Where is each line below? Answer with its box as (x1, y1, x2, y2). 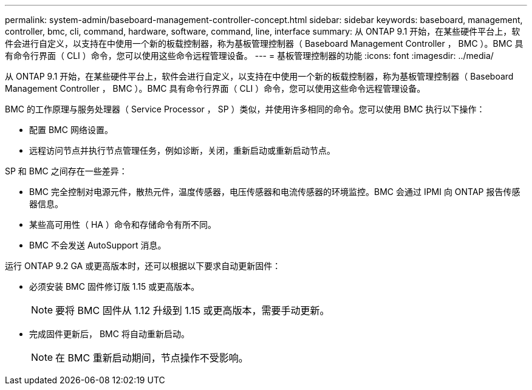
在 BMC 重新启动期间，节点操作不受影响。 (55, 352, 248, 364)
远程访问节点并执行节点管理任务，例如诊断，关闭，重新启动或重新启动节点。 (29, 145, 335, 156)
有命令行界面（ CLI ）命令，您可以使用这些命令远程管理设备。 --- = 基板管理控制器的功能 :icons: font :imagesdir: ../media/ (5, 50, 494, 61)
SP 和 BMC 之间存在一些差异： (5, 166, 128, 176)
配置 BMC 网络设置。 (29, 125, 113, 135)
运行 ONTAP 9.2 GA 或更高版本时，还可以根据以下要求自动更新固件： (5, 261, 281, 271)
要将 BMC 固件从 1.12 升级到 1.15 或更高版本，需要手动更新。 (55, 304, 330, 316)
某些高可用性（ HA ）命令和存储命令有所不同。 (29, 219, 216, 230)
